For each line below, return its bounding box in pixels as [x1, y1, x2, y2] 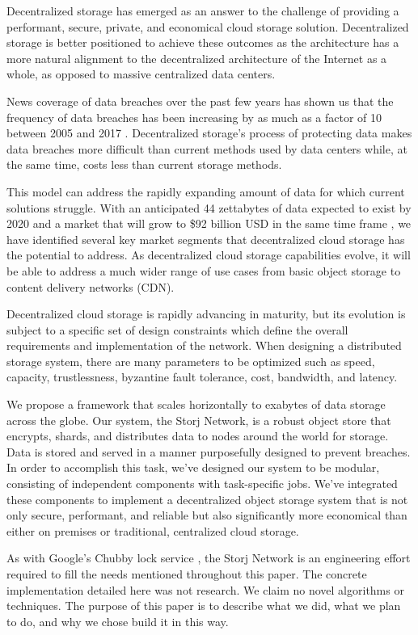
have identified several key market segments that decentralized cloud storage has [6, 230, 405, 247]
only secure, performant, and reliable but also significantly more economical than [6, 507, 407, 524]
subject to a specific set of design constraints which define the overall [6, 321, 348, 338]
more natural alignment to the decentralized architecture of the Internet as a [6, 49, 387, 66]
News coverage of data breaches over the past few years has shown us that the [6, 92, 394, 109]
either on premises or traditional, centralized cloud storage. [6, 522, 299, 539]
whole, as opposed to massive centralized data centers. [6, 65, 276, 82]
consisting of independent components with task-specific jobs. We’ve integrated [6, 475, 398, 492]
